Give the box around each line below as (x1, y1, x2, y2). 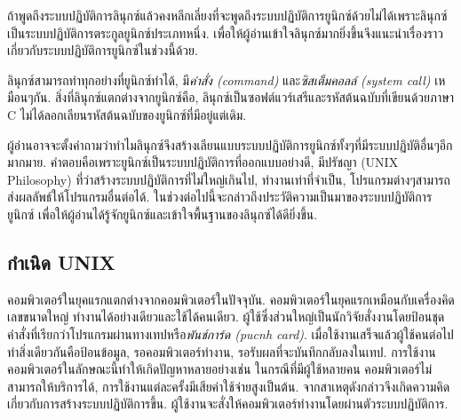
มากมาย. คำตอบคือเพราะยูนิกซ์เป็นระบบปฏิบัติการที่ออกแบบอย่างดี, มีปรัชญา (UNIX (7, 153, 399, 171)
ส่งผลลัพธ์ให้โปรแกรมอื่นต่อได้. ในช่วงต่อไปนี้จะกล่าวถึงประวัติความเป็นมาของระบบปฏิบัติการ (7, 187, 433, 206)
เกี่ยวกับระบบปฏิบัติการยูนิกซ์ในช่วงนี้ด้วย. (7, 41, 198, 59)
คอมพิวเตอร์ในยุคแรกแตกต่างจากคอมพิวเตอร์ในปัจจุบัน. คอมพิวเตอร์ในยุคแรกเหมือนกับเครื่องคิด (7, 289, 455, 308)
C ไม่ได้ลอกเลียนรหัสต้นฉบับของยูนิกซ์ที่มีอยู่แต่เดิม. (7, 105, 247, 123)
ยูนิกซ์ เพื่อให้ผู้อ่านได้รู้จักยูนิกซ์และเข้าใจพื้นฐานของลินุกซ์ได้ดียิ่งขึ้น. (7, 204, 318, 223)
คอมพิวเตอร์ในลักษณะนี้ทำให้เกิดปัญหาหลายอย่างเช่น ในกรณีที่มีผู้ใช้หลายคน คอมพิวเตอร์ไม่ (7, 360, 433, 378)
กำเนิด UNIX (7, 248, 115, 275)
